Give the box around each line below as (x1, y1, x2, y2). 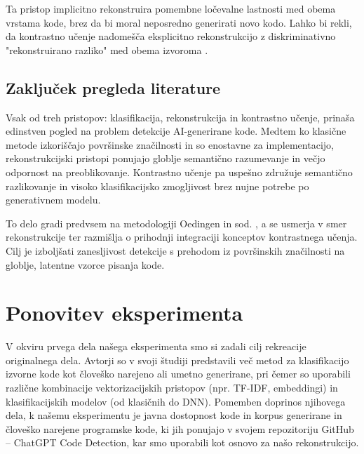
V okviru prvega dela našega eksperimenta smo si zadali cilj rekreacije (6, 339, 306, 354)
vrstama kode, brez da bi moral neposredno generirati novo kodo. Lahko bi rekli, (6, 15, 352, 29)
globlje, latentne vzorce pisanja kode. (6, 257, 165, 272)
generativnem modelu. (6, 192, 101, 207)
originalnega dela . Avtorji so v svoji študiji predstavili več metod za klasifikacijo (6, 352, 349, 367)
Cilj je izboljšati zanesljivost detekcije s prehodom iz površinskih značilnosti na (6, 243, 345, 258)
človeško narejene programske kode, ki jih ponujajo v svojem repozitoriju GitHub (6, 421, 354, 436)
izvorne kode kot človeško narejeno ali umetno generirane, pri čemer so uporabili (6, 366, 351, 381)
